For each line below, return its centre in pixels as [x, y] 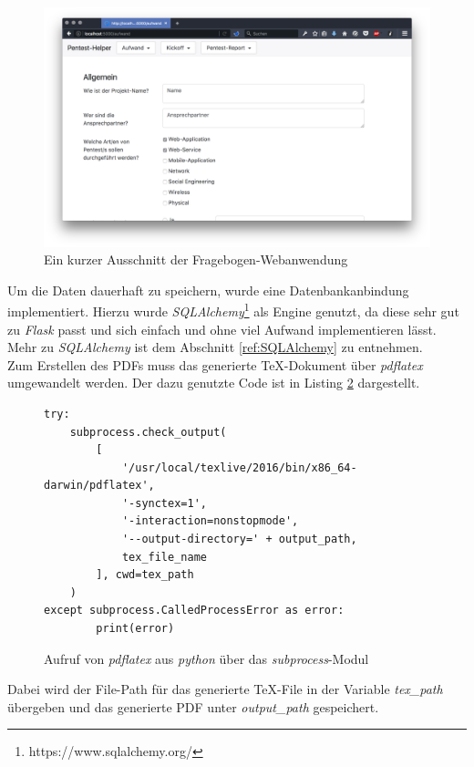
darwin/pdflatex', [99, 486]
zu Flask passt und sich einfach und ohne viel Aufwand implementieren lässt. [222, 329]
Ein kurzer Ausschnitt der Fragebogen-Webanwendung [196, 259]
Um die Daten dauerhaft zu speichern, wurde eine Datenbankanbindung [208, 290]
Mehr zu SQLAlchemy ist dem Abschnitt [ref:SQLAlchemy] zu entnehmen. [215, 347]
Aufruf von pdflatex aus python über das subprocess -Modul [206, 658]
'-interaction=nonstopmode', [210, 521]
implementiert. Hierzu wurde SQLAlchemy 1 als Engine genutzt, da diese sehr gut [233, 310]
